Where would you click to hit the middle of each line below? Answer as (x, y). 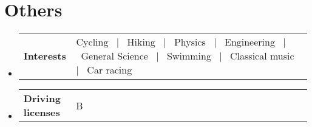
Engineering (249, 42)
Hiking (141, 42)
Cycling (92, 42)
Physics (190, 42)
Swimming (189, 56)
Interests (45, 56)
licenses (42, 112)
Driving (42, 98)
